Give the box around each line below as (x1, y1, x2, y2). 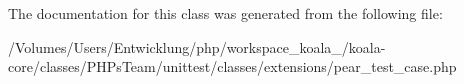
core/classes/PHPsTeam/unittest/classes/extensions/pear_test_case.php (8, 56, 457, 77)
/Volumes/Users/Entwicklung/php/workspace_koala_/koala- (8, 36, 386, 57)
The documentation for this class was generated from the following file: (8, 3, 443, 23)
